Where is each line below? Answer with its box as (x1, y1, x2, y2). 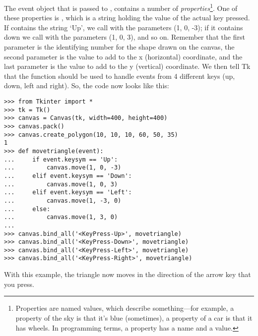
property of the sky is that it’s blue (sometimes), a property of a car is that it (15, 312, 253, 323)
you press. (4, 279, 34, 289)
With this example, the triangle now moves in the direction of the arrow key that (4, 269, 251, 280)
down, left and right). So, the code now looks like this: (4, 80, 169, 91)
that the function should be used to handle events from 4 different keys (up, (4, 70, 235, 81)
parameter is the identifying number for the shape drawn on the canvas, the (4, 42, 235, 52)
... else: (4, 205, 51, 213)
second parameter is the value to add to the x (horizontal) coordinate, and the (4, 51, 243, 61)
